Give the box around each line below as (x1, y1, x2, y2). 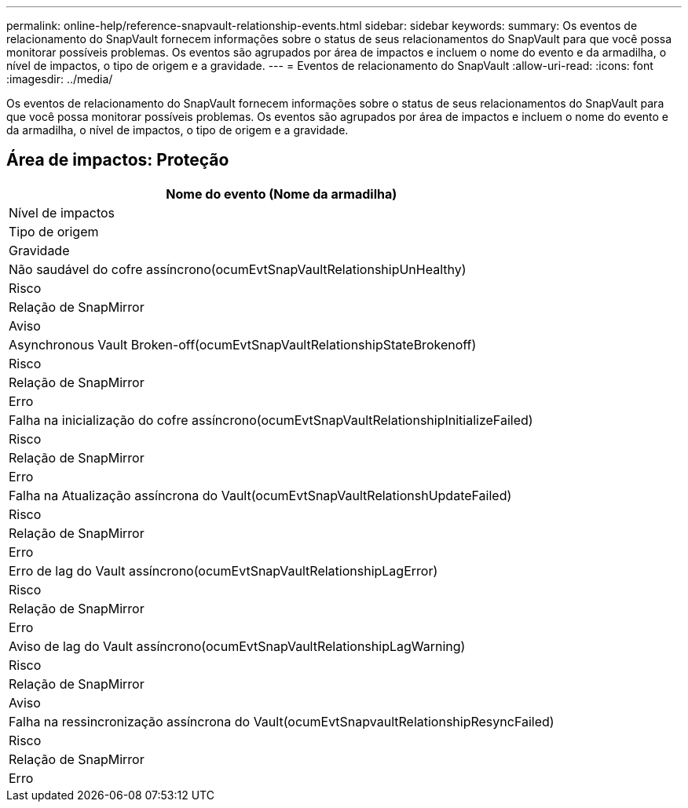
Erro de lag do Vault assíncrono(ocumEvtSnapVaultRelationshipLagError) (9, 562, 438, 579)
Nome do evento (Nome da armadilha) (166, 185, 397, 202)
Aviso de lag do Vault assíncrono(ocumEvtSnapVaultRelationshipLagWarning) (9, 638, 466, 654)
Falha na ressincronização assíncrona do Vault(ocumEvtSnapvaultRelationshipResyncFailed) (9, 713, 554, 729)
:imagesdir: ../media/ (6, 72, 113, 86)
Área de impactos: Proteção (6, 150, 229, 170)
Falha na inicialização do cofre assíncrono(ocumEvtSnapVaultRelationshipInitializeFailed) (9, 411, 533, 428)
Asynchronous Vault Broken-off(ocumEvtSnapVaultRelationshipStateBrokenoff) (9, 336, 477, 353)
